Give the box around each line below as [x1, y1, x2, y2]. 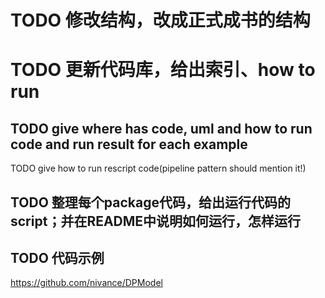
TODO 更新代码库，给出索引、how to [10, 59, 316, 81]
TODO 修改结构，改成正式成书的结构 [10, 9, 311, 32]
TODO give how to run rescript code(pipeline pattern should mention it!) [10, 162, 307, 175]
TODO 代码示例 [10, 249, 105, 266]
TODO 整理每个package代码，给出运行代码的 [10, 194, 292, 211]
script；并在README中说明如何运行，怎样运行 [10, 212, 302, 230]
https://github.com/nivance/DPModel [10, 277, 163, 289]
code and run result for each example [10, 136, 248, 153]
